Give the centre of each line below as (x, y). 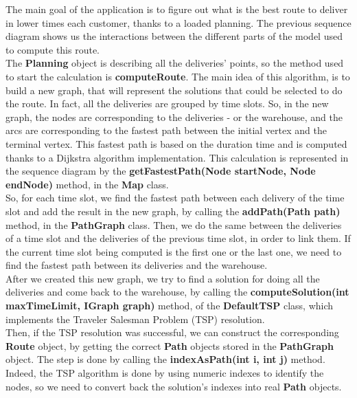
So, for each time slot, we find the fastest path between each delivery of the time (175, 198)
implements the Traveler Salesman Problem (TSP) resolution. (135, 319)
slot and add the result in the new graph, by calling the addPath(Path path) (173, 211)
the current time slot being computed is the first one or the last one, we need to (174, 251)
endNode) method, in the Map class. (87, 184)
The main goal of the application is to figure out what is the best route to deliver (177, 9)
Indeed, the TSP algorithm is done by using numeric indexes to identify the (165, 373)
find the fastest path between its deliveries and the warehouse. (137, 265)
